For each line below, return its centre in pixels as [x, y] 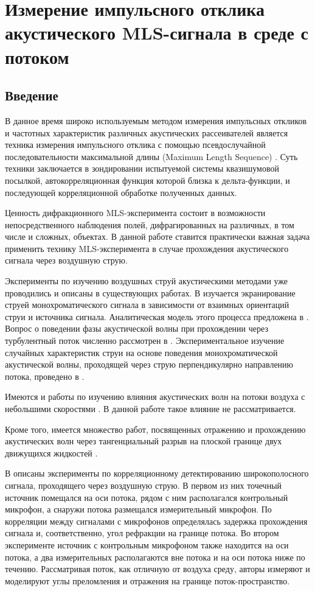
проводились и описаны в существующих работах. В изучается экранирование [150, 292]
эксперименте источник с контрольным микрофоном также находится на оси [147, 544]
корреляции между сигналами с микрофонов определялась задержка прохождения [156, 521]
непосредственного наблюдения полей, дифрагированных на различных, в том [150, 224]
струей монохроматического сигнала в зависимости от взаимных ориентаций [147, 305]
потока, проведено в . [45, 376]
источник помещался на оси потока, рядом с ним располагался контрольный [147, 497]
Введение [32, 95]
